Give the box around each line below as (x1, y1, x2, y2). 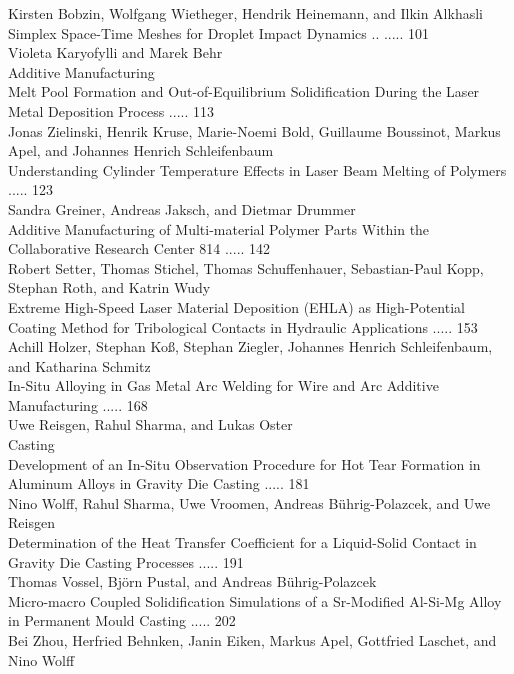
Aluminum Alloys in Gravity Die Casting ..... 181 (8, 473, 310, 494)
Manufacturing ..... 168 (8, 394, 148, 415)
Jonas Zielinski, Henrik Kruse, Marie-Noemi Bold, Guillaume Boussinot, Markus (8, 120, 501, 141)
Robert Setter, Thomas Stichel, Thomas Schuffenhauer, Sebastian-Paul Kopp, (8, 257, 484, 278)
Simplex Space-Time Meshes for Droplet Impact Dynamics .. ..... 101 (8, 22, 430, 43)
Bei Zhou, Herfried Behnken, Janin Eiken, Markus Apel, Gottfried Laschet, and (8, 630, 497, 650)
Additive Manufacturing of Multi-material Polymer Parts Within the (8, 218, 430, 239)
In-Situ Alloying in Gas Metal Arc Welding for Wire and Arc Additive (8, 375, 439, 396)
